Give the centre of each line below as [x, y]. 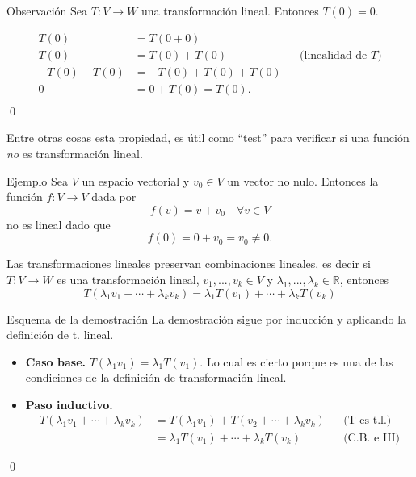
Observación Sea [47, 10]
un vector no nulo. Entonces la [303, 180]
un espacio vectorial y [136, 180]
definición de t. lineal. [60, 335]
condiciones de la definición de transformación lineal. [156, 377]
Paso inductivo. [69, 404]
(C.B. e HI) [372, 438]
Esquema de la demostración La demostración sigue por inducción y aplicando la [207, 318]
